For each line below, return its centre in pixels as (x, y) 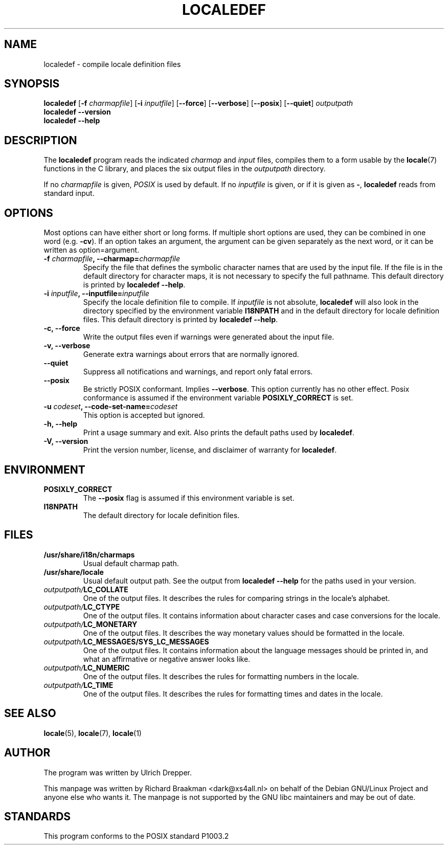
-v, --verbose (67, 346)
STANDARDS (38, 816)
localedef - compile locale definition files (112, 64)
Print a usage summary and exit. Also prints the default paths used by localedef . (219, 433)
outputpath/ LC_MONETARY (91, 624)
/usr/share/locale (74, 572)
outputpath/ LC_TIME (79, 685)
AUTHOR (27, 753)
